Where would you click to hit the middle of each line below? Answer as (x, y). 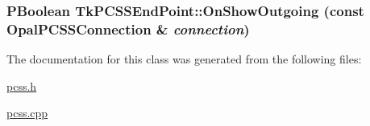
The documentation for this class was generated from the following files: (184, 59)
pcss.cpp (27, 113)
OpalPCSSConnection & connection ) (128, 28)
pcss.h (22, 85)
